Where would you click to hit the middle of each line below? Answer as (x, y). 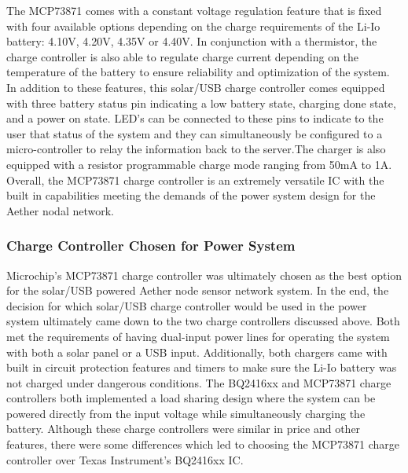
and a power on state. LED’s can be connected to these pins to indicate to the (195, 118)
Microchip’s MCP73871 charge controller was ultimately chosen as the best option (204, 275)
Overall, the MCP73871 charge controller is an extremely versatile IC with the (195, 180)
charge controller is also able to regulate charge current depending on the (183, 56)
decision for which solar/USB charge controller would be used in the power (187, 305)
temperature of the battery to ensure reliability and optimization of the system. (198, 72)
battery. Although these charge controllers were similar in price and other (184, 429)
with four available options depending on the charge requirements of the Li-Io (193, 26)
